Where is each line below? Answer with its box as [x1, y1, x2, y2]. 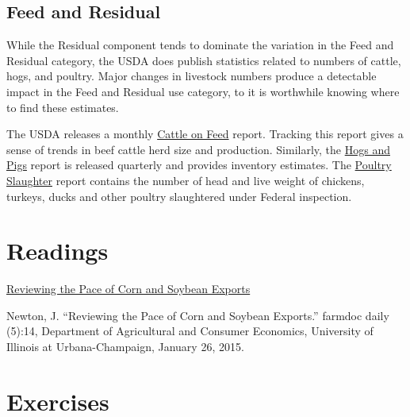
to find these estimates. [6, 98, 119, 115]
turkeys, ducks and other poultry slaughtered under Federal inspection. [6, 187, 352, 204]
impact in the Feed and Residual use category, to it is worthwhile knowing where [6, 83, 400, 99]
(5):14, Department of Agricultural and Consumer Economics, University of [6, 322, 374, 339]
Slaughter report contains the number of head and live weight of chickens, [6, 172, 365, 188]
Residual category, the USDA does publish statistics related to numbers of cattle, [6, 52, 401, 68]
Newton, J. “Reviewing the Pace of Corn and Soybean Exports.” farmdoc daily [6, 307, 389, 323]
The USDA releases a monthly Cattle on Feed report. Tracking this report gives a [6, 125, 404, 142]
